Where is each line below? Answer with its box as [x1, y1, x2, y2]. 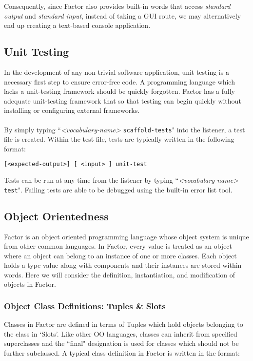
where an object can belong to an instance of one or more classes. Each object [4, 250, 237, 260]
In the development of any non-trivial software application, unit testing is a [4, 66, 229, 77]
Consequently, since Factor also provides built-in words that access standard [4, 1, 231, 11]
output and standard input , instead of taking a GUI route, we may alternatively [4, 10, 241, 21]
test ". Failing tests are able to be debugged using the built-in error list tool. [4, 184, 233, 194]
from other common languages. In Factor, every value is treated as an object [4, 241, 233, 251]
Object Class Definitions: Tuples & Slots [4, 299, 166, 312]
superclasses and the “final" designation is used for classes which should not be [4, 338, 239, 348]
